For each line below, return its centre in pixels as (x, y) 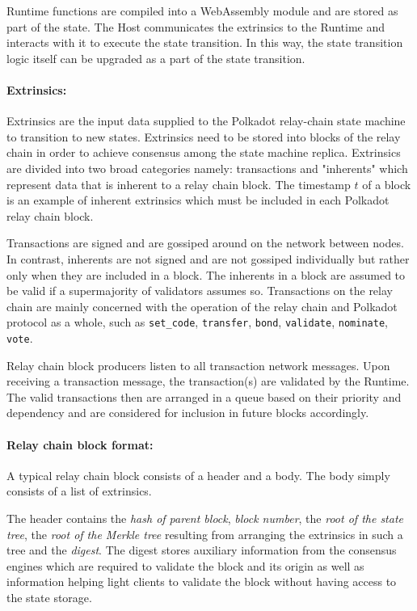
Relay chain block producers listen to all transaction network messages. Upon (198, 365)
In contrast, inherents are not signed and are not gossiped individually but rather (208, 258)
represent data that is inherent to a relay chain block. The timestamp (179, 184)
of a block (387, 184)
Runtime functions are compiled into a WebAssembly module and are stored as (202, 11)
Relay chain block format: (80, 444)
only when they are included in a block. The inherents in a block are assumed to (206, 274)
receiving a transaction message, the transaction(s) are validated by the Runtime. (208, 381)
